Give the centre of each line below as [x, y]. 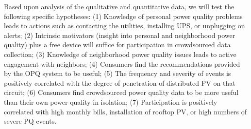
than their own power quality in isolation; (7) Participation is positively [111, 101]
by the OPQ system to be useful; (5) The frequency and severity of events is [117, 73]
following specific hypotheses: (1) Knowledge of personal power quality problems [123, 16]
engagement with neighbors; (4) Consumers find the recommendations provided [122, 64]
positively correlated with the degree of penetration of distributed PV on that [120, 83]
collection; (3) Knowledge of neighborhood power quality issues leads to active [120, 54]
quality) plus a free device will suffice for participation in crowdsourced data [117, 45]
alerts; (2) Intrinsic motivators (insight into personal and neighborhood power [120, 35]
